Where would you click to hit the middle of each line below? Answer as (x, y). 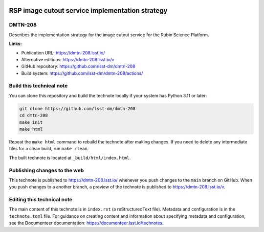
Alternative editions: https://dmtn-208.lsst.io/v (68, 59)
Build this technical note (38, 86)
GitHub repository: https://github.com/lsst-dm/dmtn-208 (78, 67)
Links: (15, 44)
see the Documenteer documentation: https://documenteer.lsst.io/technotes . (86, 223)
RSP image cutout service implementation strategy (88, 11)
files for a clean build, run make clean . (49, 149)
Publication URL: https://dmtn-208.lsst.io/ (63, 53)
